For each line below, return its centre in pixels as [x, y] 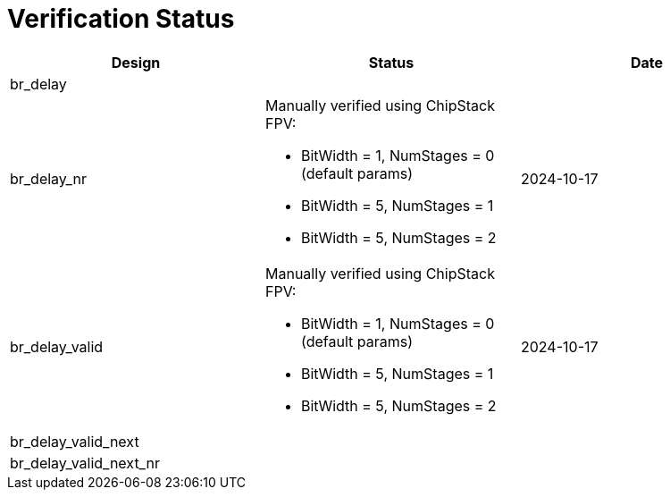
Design [136, 62]
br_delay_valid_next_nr [85, 463]
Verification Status [121, 19]
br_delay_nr [48, 178]
